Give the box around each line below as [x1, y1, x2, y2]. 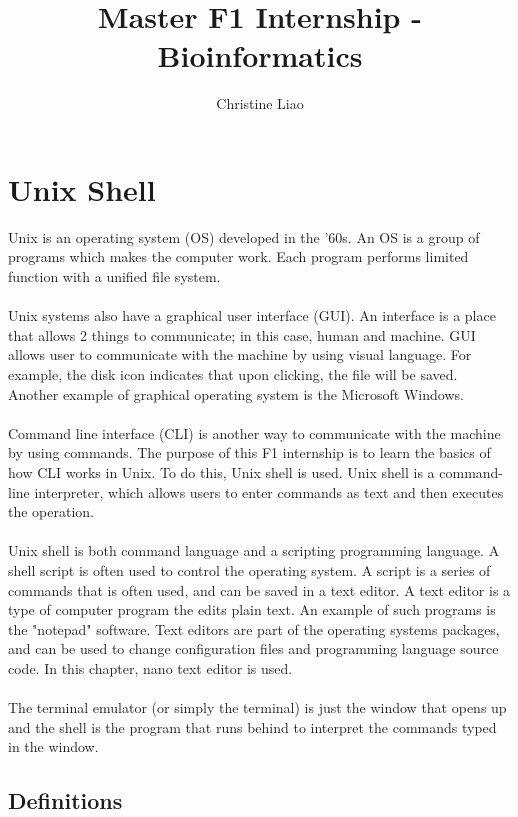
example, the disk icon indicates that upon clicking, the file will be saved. [8, 364, 458, 384]
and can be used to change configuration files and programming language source [8, 638, 499, 659]
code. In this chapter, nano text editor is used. [8, 657, 293, 678]
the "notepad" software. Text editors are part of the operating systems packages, [8, 618, 500, 639]
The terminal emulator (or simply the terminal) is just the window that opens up [8, 697, 507, 718]
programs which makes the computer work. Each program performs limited [8, 246, 469, 267]
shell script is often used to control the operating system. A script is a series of [8, 559, 491, 580]
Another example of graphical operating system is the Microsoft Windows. [8, 383, 464, 404]
